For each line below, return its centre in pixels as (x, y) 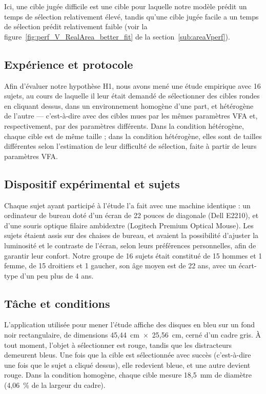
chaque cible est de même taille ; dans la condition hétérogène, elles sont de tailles (133, 136)
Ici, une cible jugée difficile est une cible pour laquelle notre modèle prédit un (126, 6)
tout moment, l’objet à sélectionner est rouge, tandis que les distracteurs (118, 344)
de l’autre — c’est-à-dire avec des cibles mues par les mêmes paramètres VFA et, (131, 116)
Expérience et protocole (69, 64)
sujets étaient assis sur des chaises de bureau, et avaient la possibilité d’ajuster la (131, 235)
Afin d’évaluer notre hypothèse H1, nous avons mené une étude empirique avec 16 (132, 85)
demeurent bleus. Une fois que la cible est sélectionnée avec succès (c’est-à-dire (128, 355)
